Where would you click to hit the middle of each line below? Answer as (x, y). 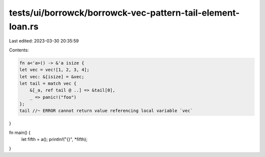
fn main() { (20, 133)
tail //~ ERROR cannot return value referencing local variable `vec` (106, 111)
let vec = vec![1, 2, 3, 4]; (54, 70)
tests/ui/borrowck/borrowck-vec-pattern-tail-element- (124, 13)
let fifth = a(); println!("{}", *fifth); (54, 139)
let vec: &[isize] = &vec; (52, 77)
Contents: (19, 50)
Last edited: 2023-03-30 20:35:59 (44, 41)
